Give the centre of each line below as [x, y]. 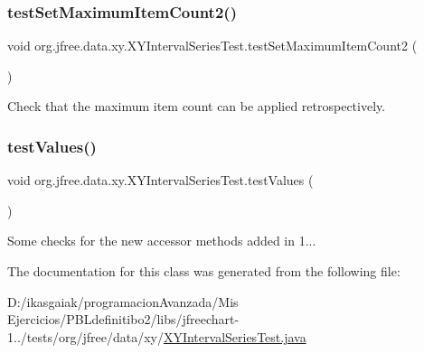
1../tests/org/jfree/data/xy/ [85, 336]
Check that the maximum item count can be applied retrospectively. [197, 106]
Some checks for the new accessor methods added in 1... [162, 241]
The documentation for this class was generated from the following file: [204, 271]
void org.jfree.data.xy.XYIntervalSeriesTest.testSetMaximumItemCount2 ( [212, 46]
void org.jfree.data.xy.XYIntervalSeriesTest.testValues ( [160, 180]
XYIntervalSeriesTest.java [235, 336]
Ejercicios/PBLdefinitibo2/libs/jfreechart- [123, 319]
